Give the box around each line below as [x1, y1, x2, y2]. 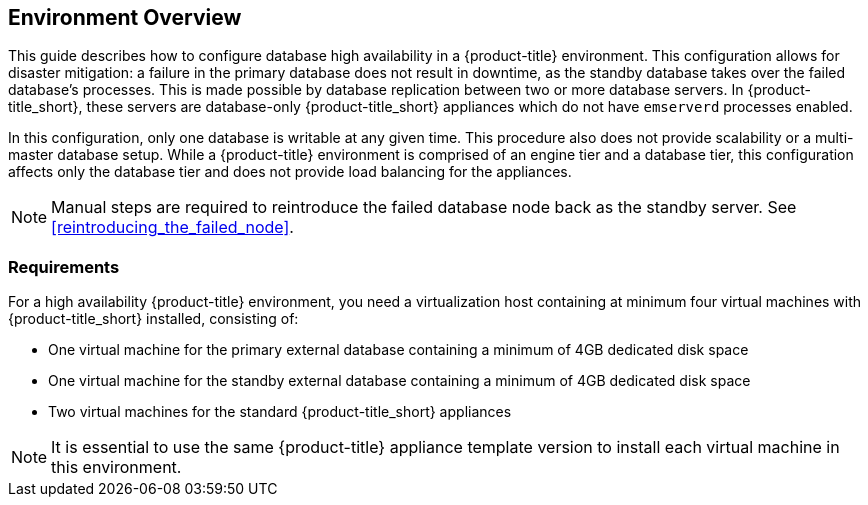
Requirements [8, 256, 120, 277]
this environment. [51, 457, 182, 478]
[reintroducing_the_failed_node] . [51, 217, 294, 238]
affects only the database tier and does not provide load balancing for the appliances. [8, 163, 572, 181]
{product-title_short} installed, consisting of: [8, 310, 299, 328]
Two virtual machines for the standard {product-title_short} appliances [48, 403, 512, 421]
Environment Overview [8, 5, 242, 30]
